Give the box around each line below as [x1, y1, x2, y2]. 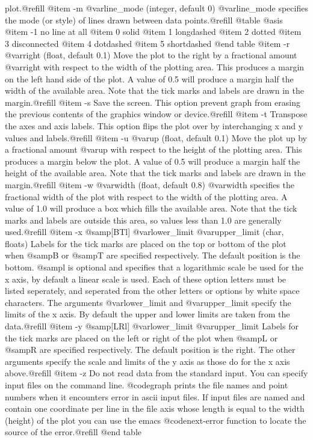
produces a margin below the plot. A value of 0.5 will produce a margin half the [5, 154, 300, 167]
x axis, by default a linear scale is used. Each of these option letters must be [5, 272, 287, 285]
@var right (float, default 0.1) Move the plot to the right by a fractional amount [5, 49, 297, 61]
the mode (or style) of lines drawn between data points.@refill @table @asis [5, 13, 283, 26]
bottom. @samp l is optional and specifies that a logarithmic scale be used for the [5, 261, 303, 273]
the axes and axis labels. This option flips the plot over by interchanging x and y [5, 119, 303, 132]
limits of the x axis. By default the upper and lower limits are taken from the [5, 308, 290, 320]
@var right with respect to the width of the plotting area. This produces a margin [5, 60, 305, 73]
